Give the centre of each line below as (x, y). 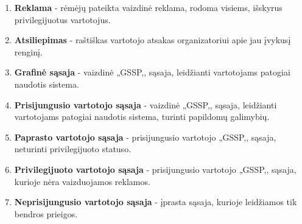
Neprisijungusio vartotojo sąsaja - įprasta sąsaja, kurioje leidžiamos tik (156, 202)
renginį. (28, 51)
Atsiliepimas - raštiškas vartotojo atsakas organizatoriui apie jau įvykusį (153, 40)
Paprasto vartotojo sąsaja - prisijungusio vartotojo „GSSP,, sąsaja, (145, 137)
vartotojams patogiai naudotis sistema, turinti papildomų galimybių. (142, 117)
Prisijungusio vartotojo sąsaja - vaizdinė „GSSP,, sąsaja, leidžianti (146, 104)
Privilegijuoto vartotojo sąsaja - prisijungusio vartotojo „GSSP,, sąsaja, (155, 169)
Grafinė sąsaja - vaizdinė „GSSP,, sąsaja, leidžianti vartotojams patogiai (152, 72)
